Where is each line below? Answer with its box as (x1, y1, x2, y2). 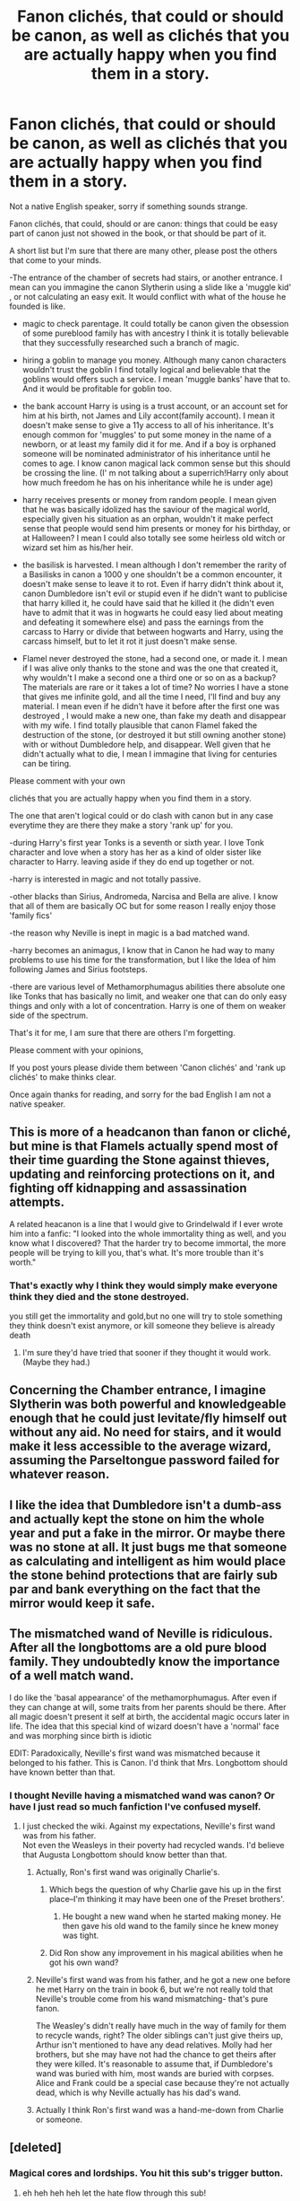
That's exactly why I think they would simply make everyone (9, 1279, 278, 1292)
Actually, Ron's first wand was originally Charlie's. (35, 1866, 220, 1877)
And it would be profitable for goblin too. (21, 383, 172, 394)
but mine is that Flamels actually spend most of (9, 1138, 279, 1154)
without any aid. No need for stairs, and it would (9, 1425, 282, 1440)
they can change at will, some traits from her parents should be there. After (9, 1701, 287, 1712)
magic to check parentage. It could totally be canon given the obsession (21, 318, 289, 329)
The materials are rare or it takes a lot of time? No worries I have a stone (21, 681, 289, 692)
